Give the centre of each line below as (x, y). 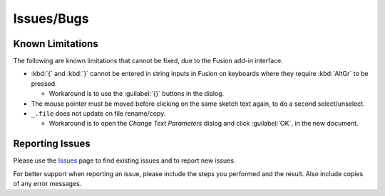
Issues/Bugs (51, 18)
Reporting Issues (52, 144)
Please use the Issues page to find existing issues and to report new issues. (124, 160)
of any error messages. (47, 184)
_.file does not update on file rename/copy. (98, 114)
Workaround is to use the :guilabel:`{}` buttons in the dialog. (137, 94)
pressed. (44, 83)
